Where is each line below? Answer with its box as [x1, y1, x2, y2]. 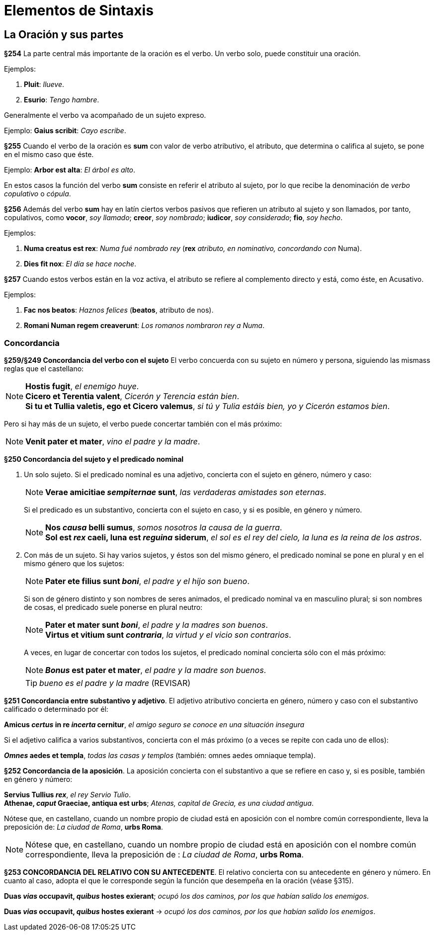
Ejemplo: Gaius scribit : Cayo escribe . [4, 126, 126, 135]
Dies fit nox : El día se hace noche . [24, 259, 137, 268]
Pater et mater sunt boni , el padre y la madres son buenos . [45, 619, 268, 630]
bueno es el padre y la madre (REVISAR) [39, 678, 191, 688]
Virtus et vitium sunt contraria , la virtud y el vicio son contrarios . [45, 629, 291, 640]
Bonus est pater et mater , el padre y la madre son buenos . [45, 665, 266, 675]
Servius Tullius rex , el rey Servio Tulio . [4, 790, 131, 799]
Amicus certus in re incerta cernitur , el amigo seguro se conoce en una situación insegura [4, 720, 305, 729]
